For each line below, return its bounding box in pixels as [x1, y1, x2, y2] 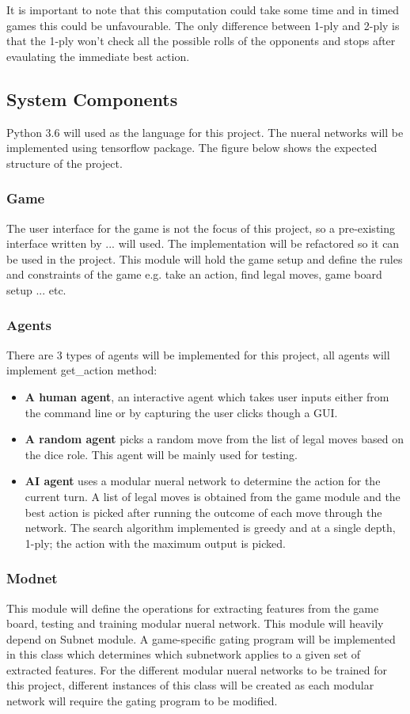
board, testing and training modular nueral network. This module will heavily [6, 615, 384, 632]
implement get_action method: [6, 362, 158, 378]
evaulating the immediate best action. [6, 47, 190, 64]
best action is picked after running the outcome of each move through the [25, 503, 382, 520]
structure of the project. [6, 154, 123, 171]
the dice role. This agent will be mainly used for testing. [25, 446, 298, 462]
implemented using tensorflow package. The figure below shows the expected [6, 139, 378, 156]
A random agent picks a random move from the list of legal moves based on [25, 431, 404, 447]
